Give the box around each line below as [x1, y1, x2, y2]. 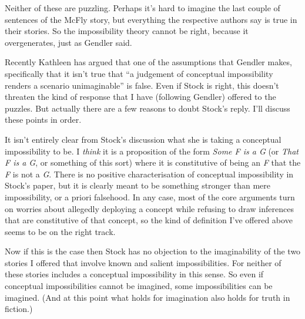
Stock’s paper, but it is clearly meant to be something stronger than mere [5, 179, 270, 192]
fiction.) [5, 303, 33, 315]
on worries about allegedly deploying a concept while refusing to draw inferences [5, 202, 294, 214]
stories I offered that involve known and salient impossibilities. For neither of [5, 256, 281, 268]
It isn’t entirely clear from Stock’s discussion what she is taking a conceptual [5, 133, 281, 145]
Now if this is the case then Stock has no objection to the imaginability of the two [5, 245, 301, 257]
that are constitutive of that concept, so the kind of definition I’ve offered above [5, 214, 293, 226]
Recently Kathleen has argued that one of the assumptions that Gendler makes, [5, 56, 292, 68]
